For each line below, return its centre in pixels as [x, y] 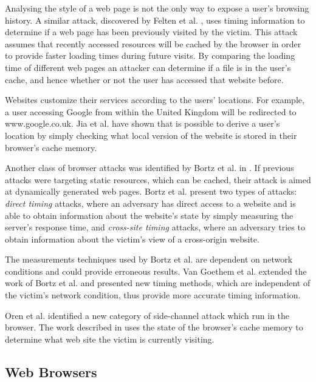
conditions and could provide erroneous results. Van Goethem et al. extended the [156, 271]
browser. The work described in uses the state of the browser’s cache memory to [154, 327]
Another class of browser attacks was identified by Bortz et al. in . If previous [149, 168]
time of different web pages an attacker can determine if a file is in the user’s [148, 67]
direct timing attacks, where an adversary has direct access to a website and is [150, 203]
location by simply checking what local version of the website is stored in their [151, 135]
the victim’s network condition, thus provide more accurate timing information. [153, 295]
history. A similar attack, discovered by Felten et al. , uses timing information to [155, 20]
